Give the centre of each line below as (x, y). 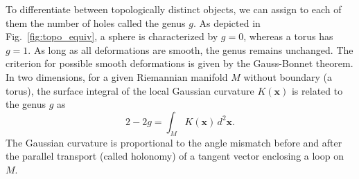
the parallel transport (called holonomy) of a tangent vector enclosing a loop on (175, 156)
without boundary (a (288, 76)
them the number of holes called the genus (96, 22)
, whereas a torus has (288, 36)
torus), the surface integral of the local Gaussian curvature (130, 90)
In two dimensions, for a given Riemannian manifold (117, 76)
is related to (317, 90)
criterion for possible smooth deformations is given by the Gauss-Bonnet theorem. (179, 63)
